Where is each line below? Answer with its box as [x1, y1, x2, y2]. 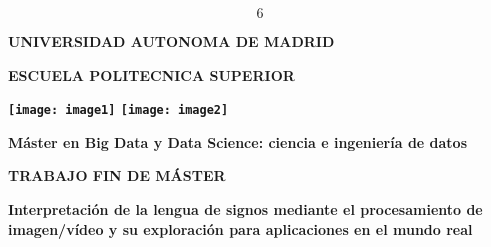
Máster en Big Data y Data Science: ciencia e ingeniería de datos [8, 131, 468, 152]
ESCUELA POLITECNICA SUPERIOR [8, 64, 295, 85]
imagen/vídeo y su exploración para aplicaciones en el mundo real [8, 218, 473, 239]
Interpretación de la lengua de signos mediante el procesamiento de [8, 199, 483, 220]
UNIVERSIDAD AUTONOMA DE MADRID [8, 31, 335, 51]
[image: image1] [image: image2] [8, 103, 229, 118]
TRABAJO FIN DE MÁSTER [8, 165, 226, 186]
